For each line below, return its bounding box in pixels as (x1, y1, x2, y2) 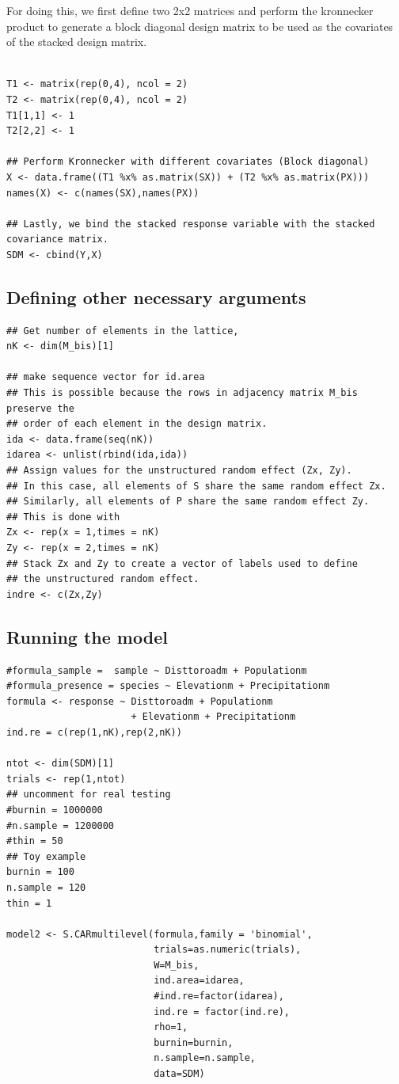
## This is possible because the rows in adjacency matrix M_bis (6, 387, 358, 399)
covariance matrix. (6, 234, 108, 245)
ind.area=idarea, (154, 975, 245, 987)
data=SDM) (154, 1068, 205, 1080)
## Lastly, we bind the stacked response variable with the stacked (6, 218, 375, 230)
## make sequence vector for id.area (6, 371, 205, 383)
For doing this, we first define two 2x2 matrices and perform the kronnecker (6, 2, 374, 18)
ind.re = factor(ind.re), (154, 1006, 290, 1017)
